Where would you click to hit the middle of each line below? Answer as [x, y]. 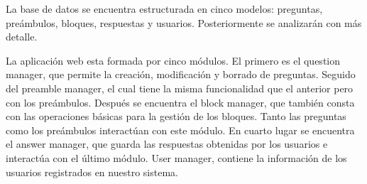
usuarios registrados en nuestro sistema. [92, 172]
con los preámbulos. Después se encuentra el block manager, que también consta [180, 102]
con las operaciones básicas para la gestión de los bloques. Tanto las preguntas [176, 116]
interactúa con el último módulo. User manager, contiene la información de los [176, 157]
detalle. [22, 37]
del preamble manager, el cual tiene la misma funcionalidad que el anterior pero [180, 88]
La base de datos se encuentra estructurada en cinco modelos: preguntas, [164, 9]
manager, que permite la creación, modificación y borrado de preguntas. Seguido [181, 74]
